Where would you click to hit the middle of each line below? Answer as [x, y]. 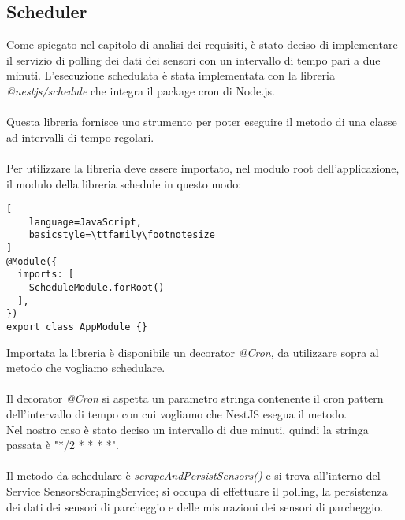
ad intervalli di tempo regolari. [80, 137]
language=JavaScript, [85, 222]
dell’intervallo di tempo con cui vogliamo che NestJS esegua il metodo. [177, 414]
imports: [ [46, 275]
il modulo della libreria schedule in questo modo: [124, 183]
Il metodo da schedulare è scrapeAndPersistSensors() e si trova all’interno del [193, 475]
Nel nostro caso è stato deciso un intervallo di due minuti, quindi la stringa [188, 429]
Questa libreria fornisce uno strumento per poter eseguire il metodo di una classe [202, 122]
